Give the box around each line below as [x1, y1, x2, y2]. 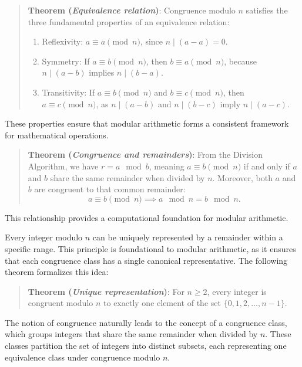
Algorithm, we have [28, 159, 99, 172]
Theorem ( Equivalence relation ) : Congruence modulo [28, 4, 236, 16]
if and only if [243, 159, 290, 172]
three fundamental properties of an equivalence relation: [28, 15, 230, 28]
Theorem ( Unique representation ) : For [28, 285, 184, 297]
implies [89, 66, 115, 79]
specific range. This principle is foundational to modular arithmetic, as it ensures [5, 242, 296, 254]
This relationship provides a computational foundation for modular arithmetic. [5, 211, 288, 223]
